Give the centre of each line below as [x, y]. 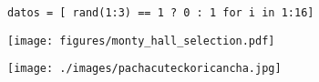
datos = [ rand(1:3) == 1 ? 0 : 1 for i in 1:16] [161, 13]
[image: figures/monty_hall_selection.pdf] [141, 41]
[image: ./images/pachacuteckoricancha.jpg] [144, 69]
